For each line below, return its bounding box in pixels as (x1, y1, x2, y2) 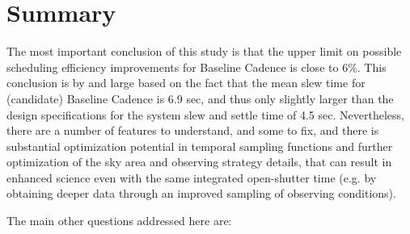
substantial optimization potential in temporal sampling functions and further (6, 137, 393, 154)
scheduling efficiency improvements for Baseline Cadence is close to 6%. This (6, 58, 387, 75)
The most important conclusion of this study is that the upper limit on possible (6, 43, 402, 60)
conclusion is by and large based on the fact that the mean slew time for (6, 74, 366, 91)
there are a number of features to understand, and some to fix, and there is (6, 122, 379, 139)
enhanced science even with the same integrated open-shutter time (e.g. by (6, 169, 377, 186)
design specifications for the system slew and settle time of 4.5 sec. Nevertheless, (6, 106, 404, 123)
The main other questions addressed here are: (6, 212, 232, 229)
